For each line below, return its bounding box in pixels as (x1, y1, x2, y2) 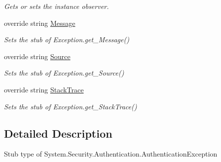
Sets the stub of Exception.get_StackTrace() (4, 101, 137, 111)
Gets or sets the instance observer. (4, 1, 109, 11)
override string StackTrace (4, 84, 84, 94)
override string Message (4, 17, 75, 28)
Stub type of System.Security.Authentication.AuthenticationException (4, 149, 218, 159)
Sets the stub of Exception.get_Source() (4, 68, 124, 78)
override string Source (4, 51, 71, 61)
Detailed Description (4, 125, 113, 141)
